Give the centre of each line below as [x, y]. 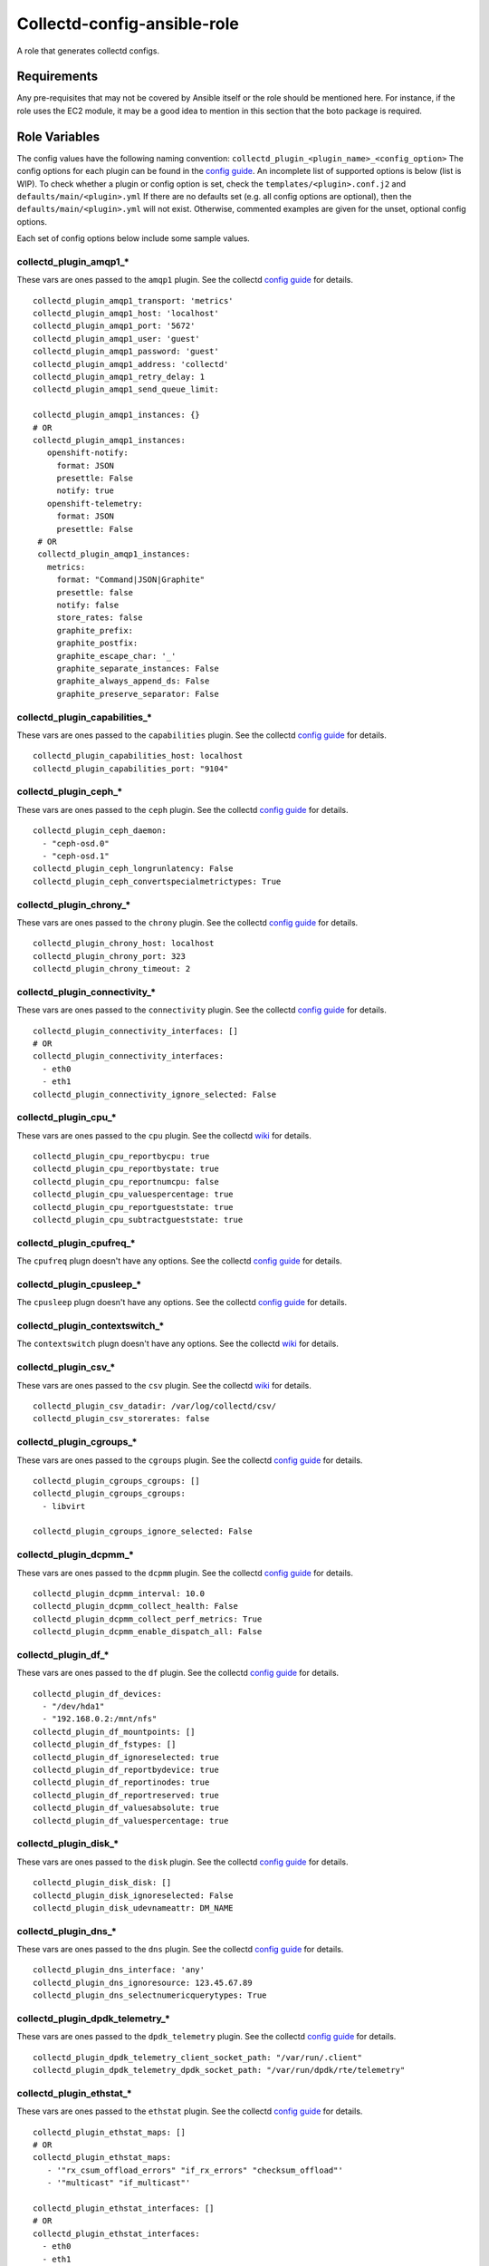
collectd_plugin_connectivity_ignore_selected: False [154, 1094]
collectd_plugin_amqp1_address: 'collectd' [131, 364]
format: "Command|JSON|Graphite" [131, 580]
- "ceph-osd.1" [76, 856]
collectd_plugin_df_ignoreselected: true [126, 1757]
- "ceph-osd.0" [76, 843]
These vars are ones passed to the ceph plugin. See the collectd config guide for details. [182, 809]
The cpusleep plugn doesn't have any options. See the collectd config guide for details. [182, 1302]
